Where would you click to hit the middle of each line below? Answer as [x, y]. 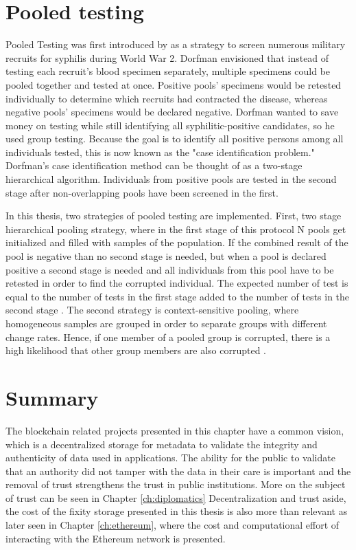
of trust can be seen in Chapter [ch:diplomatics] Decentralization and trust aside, [176, 497]
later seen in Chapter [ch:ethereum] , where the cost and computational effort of [173, 525]
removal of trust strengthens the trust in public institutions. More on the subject [176, 484]
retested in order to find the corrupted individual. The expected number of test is [177, 283]
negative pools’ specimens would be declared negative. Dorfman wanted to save [172, 112]
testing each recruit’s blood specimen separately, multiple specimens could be [168, 71]
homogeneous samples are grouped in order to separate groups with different [166, 323]
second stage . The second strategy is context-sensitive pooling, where [152, 310]
